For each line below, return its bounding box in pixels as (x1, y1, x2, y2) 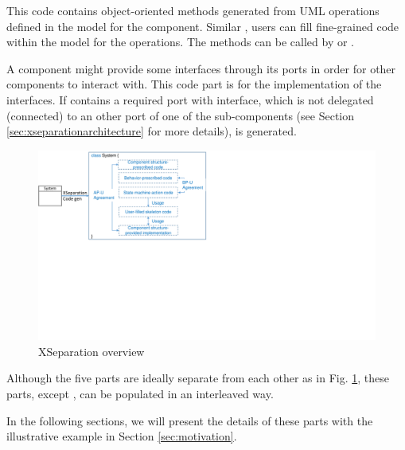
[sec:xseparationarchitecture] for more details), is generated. (6, 123, 297, 139)
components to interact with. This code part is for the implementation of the (6, 76, 382, 92)
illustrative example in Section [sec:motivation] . (6, 428, 237, 444)
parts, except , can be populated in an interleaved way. (6, 385, 274, 402)
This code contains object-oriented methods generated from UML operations (6, 2, 380, 18)
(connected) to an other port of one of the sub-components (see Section (6, 107, 355, 123)
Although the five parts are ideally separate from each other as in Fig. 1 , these (6, 370, 389, 386)
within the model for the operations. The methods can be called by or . (6, 33, 354, 50)
